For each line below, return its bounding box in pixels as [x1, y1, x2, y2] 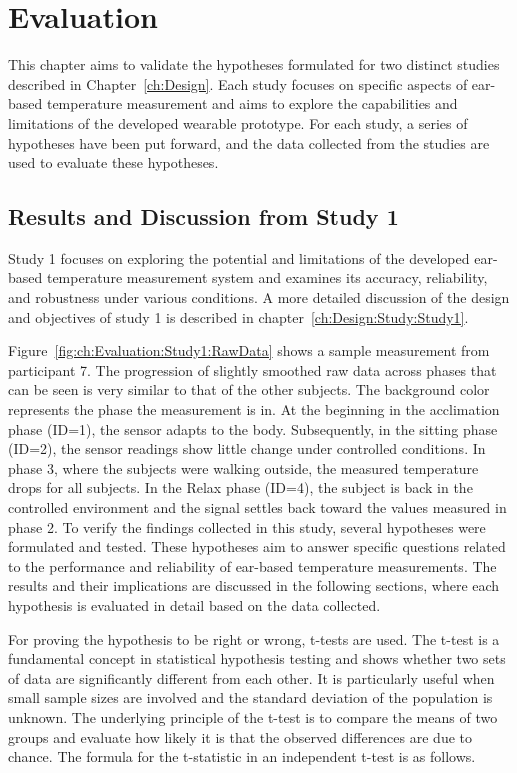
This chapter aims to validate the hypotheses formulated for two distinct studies [8, 54, 500, 75]
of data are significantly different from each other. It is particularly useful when [8, 667, 495, 688]
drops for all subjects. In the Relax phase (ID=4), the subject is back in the [8, 477, 473, 498]
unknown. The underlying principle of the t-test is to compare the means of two [8, 706, 498, 727]
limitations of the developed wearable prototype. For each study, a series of [8, 112, 468, 133]
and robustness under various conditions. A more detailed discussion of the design [8, 287, 510, 308]
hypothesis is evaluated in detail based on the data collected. [8, 594, 381, 615]
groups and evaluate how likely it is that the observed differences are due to [8, 726, 472, 747]
